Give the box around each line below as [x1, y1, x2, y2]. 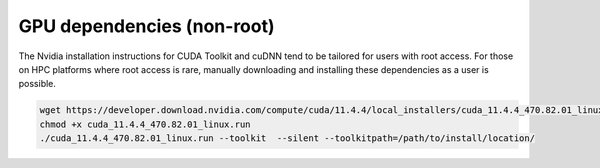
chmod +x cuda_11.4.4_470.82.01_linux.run [39, 118, 251, 130]
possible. [18, 78, 57, 90]
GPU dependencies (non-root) [18, 15, 275, 37]
